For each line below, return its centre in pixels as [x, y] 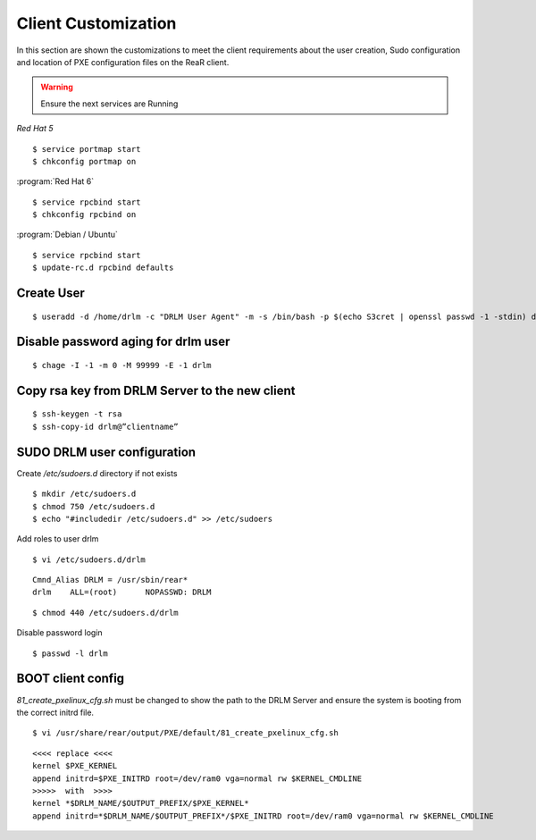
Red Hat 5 [35, 129]
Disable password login [59, 633]
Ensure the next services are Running [109, 104]
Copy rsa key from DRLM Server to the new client [156, 390]
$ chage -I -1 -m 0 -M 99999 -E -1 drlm [122, 365]
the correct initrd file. [55, 712]
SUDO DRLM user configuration [106, 452]
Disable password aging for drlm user [123, 342]
